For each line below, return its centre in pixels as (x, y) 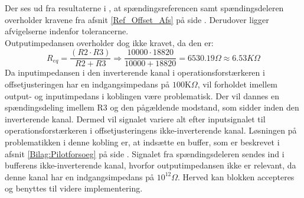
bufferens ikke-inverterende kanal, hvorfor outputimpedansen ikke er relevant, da (151, 165)
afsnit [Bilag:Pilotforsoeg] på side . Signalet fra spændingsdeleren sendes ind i (145, 153)
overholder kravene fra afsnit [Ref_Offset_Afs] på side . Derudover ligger (137, 19)
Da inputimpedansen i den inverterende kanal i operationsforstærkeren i (135, 72)
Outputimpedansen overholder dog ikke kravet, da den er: (109, 42)
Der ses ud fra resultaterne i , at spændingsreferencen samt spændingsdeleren (144, 8)
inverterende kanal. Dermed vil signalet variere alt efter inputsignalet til (135, 119)
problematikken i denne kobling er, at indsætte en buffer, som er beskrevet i (142, 142)
